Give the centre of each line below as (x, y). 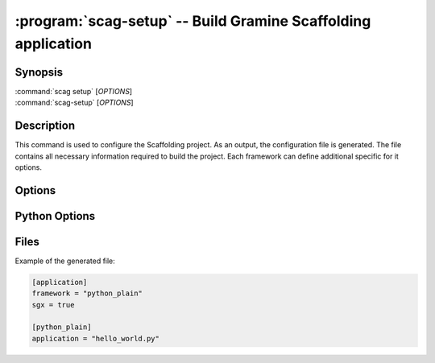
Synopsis (39, 72)
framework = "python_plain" (87, 293)
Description (45, 126)
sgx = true (53, 305)
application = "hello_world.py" (96, 338)
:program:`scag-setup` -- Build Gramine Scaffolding (193, 21)
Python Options (55, 216)
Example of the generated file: (65, 261)
